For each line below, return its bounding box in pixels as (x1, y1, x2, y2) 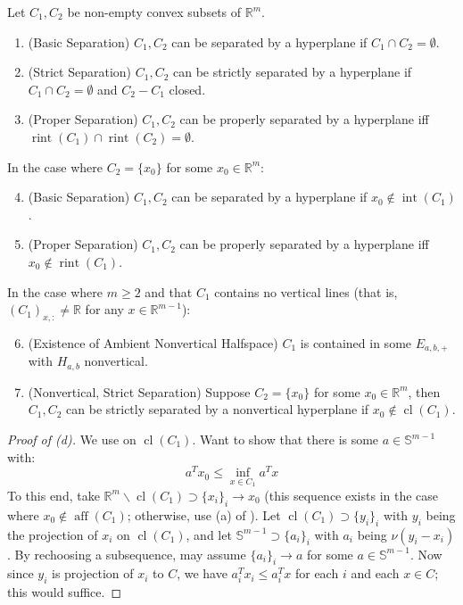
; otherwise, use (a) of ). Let (127, 505, 281, 524)
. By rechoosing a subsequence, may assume (7, 544, 246, 563)
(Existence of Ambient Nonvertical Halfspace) (28, 333, 278, 352)
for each (294, 564, 339, 583)
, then (408, 382, 441, 401)
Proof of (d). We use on (7, 430, 136, 449)
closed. (169, 79, 206, 98)
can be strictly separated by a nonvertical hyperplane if (66, 400, 369, 419)
